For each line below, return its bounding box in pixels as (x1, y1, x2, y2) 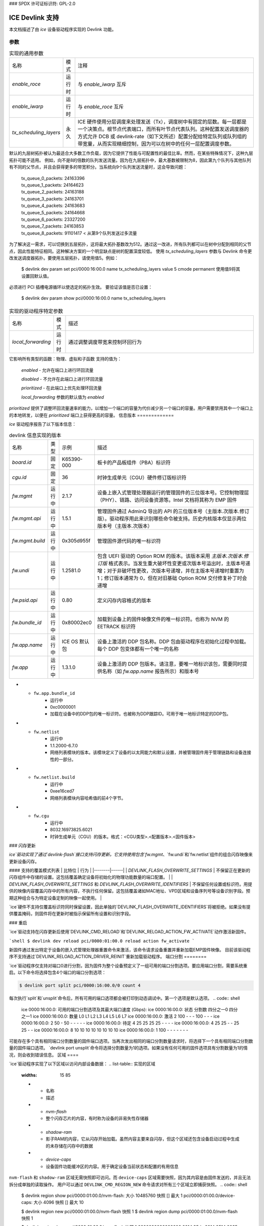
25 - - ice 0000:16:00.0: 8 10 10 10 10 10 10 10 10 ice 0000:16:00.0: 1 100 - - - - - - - (21, 1027, 188, 1033)
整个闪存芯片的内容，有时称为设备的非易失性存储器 (45, 1116, 149, 1121)
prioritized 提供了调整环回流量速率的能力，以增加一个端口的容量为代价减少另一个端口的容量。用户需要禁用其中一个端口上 (9, 405, 254, 411)
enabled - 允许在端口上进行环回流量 (21, 367, 94, 373)
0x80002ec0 (62, 619, 92, 626)
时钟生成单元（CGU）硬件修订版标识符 (97, 474, 187, 481)
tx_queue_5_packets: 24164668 (21, 209, 85, 215)
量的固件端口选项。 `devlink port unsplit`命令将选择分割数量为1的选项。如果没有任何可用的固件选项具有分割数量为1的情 (9, 1045, 248, 1051)
